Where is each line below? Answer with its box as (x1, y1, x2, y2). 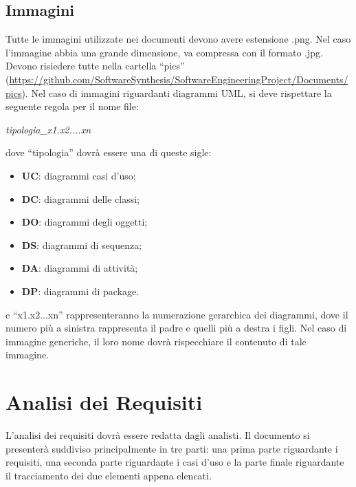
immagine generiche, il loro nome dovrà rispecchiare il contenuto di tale (5, 334, 307, 348)
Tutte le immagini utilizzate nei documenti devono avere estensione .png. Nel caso (5, 32, 351, 46)
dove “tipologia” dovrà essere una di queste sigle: (5, 145, 212, 160)
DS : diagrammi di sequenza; (21, 237, 142, 252)
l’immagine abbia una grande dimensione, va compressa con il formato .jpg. (5, 45, 323, 59)
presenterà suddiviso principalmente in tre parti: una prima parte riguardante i (5, 441, 338, 455)
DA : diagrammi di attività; (21, 261, 138, 275)
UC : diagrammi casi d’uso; (21, 168, 136, 182)
